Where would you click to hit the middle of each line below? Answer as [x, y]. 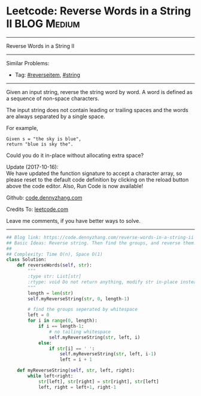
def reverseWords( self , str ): [55, 265]
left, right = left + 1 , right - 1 [77, 387]
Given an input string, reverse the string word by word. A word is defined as [99, 92]
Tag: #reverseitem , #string [48, 75]
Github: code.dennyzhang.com [44, 197]
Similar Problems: [28, 63]
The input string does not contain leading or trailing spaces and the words [97, 110]
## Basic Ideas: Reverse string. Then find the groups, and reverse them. [101, 243]
